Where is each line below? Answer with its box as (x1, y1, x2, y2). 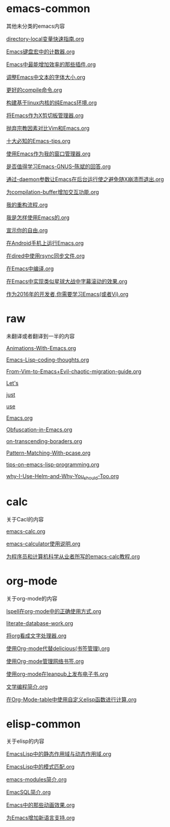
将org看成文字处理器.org (6, 632, 67, 639)
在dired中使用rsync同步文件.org (6, 252, 85, 259)
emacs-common (6, 2, 91, 16)
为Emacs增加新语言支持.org (6, 814, 75, 822)
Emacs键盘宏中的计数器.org (6, 47, 75, 55)
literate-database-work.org (6, 619, 73, 626)
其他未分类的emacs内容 (6, 22, 65, 29)
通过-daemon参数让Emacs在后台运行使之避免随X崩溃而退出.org (6, 175, 164, 183)
